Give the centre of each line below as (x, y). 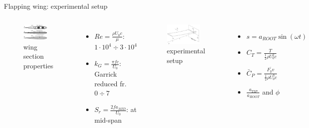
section (34, 56)
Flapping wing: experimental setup (56, 6)
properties (38, 65)
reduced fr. (110, 83)
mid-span (108, 120)
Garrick (106, 74)
